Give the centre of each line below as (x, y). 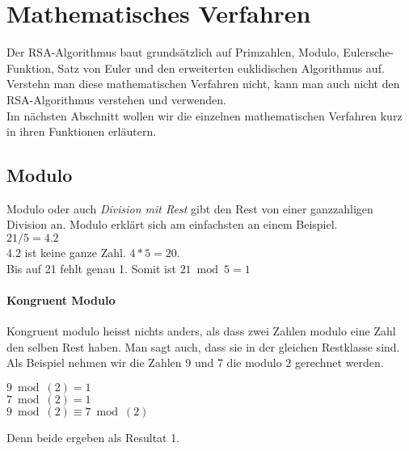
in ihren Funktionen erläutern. (82, 131)
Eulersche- (369, 52)
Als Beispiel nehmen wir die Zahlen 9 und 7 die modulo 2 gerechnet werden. (195, 362)
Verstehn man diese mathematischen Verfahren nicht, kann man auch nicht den (203, 84)
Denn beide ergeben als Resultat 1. (93, 437)
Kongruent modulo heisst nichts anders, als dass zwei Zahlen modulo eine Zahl (201, 331)
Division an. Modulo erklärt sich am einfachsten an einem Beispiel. (172, 224)
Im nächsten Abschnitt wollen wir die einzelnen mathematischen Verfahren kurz (204, 115)
